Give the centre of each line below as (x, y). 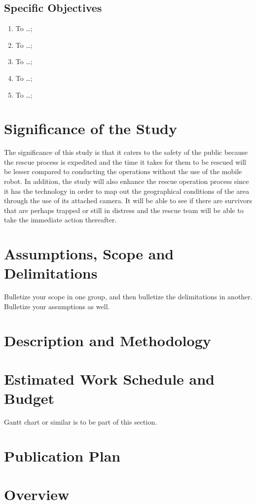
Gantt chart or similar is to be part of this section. (81, 422)
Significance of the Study (91, 128)
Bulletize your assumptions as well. (57, 306)
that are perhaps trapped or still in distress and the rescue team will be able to (124, 210)
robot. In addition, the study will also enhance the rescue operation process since (127, 181)
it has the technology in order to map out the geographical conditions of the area (127, 191)
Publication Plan (62, 456)
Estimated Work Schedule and (109, 379)
